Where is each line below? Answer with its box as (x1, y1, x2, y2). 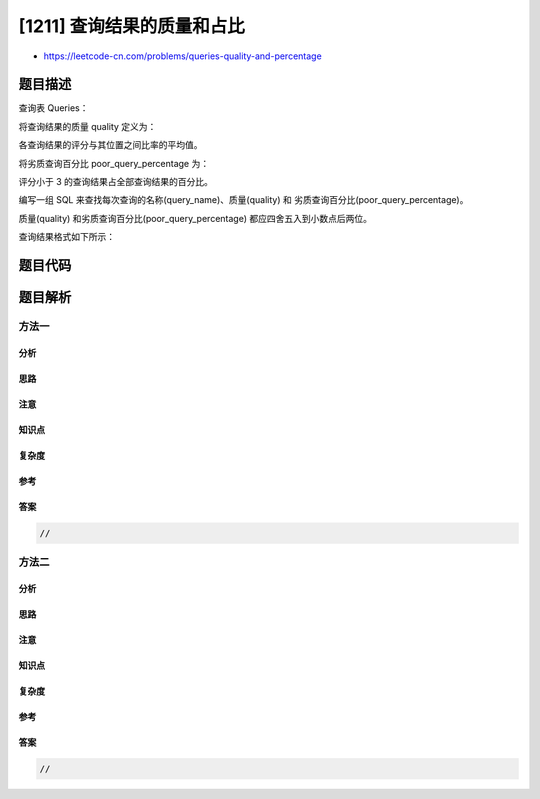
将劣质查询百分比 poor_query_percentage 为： (18, 157, 210, 169)
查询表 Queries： (18, 102, 89, 114)
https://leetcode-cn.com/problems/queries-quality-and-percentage (43, 50, 322, 62)
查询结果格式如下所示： (18, 231, 115, 243)
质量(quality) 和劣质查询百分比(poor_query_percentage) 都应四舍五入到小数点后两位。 (18, 212, 373, 224)
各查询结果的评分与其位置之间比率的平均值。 (18, 139, 203, 151)
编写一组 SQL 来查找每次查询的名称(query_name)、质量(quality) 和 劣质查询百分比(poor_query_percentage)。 (18, 194, 469, 206)
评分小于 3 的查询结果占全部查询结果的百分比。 (18, 176, 214, 188)
